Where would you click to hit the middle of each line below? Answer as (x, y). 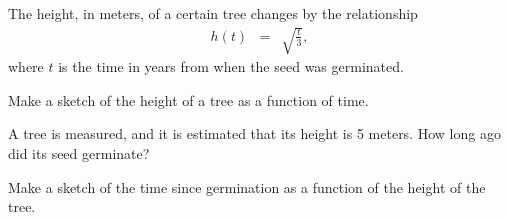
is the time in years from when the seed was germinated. (231, 66)
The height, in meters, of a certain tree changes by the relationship (213, 13)
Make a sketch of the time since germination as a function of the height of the (247, 186)
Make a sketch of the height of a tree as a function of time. (188, 99)
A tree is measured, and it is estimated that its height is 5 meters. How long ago (254, 133)
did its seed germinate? (79, 152)
